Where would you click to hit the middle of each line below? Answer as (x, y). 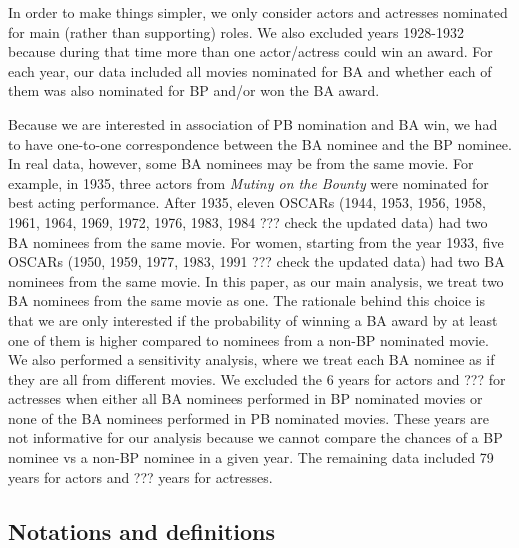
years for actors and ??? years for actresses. (140, 476)
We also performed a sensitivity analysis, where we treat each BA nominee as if (251, 359)
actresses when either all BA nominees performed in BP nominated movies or (245, 398)
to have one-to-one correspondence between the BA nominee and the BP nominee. (260, 143)
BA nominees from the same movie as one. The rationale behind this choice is (246, 300)
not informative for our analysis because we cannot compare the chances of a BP (255, 437)
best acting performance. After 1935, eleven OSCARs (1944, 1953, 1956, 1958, (247, 202)
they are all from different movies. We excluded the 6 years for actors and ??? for (257, 378)
